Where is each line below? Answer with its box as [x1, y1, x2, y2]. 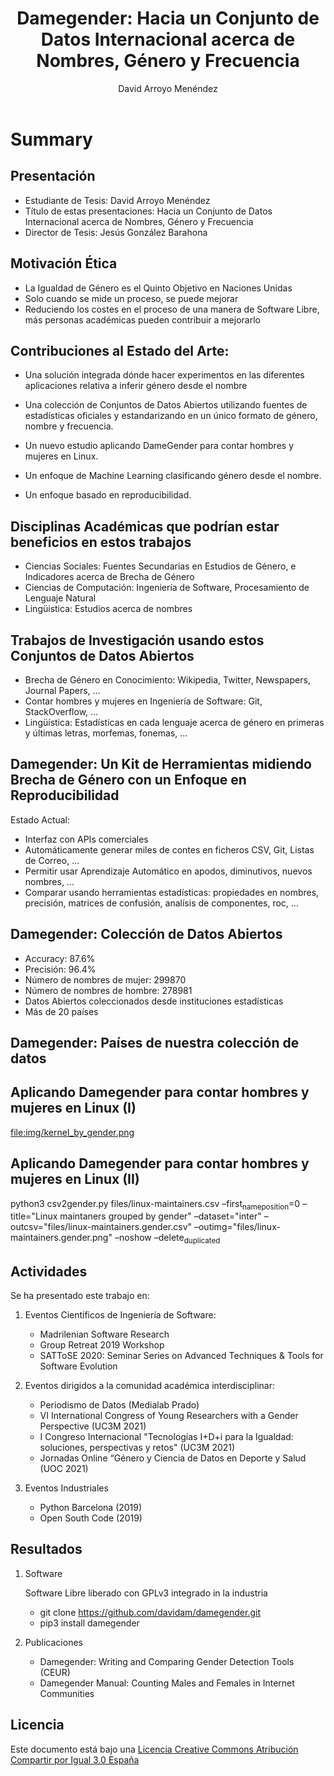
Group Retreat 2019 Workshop [39, 1339, 165, 1351]
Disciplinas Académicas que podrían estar [10, 518, 280, 535]
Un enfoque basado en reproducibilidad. [24, 489, 192, 501]
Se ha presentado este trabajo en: [10, 1290, 150, 1302]
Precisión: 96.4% [24, 963, 97, 975]
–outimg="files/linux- [193, 1221, 281, 1233]
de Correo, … [24, 854, 80, 866]
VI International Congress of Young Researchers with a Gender [39, 1410, 299, 1422]
